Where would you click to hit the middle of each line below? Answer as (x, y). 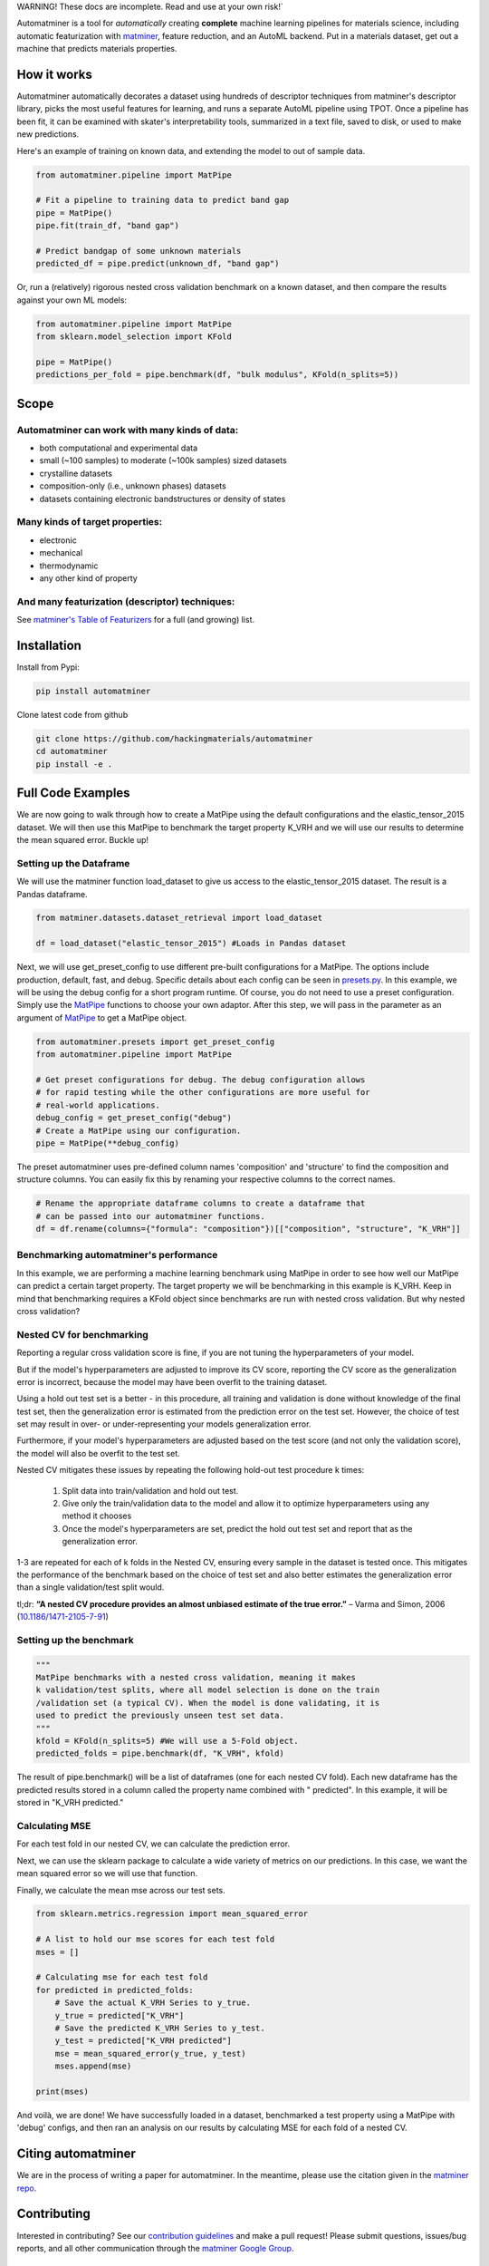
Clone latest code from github (72, 714)
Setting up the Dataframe (73, 863)
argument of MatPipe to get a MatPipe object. (102, 1017)
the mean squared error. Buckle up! (83, 839)
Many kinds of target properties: (90, 522)
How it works (54, 74)
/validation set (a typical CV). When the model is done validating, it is (208, 1703)
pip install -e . (74, 764)
